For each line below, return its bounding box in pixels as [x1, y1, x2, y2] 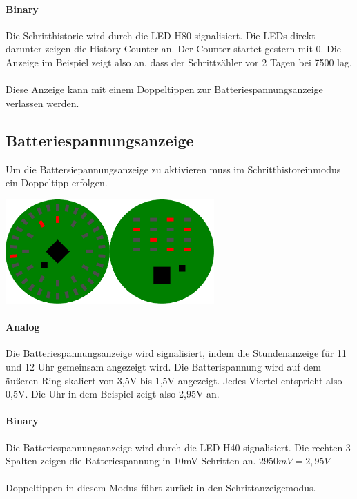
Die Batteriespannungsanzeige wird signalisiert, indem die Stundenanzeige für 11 [6, 346, 347, 360]
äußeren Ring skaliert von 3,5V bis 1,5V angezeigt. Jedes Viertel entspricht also [6, 373, 342, 387]
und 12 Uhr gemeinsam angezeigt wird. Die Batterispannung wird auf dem [6, 360, 321, 374]
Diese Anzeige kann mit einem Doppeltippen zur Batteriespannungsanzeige [6, 82, 323, 97]
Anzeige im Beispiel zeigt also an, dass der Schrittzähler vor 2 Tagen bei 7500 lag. [6, 55, 352, 69]
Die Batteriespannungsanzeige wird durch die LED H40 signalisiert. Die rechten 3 [6, 440, 351, 454]
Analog [6, 320, 40, 334]
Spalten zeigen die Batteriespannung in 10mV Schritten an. [6, 453, 256, 468]
